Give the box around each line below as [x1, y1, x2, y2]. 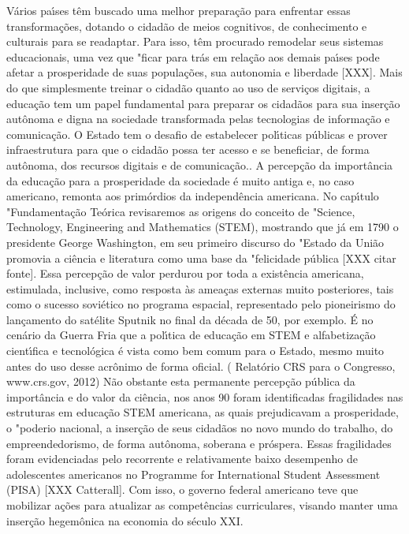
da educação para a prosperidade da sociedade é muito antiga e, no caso [6, 172, 355, 189]
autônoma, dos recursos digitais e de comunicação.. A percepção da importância [6, 156, 393, 173]
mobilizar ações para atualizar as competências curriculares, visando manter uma [6, 497, 398, 513]
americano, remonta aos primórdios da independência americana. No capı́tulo [6, 188, 379, 204]
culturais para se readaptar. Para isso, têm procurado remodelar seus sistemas [6, 33, 384, 50]
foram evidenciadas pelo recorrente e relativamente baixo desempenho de [6, 450, 358, 467]
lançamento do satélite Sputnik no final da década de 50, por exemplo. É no [6, 311, 374, 327]
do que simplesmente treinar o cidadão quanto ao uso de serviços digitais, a [6, 79, 370, 95]
